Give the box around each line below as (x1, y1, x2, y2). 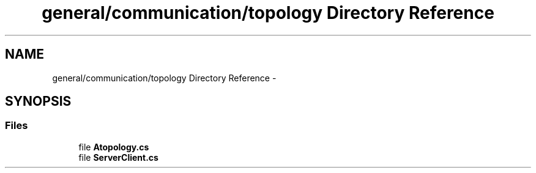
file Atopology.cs (78, 141, 149, 152)
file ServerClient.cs (78, 152, 158, 163)
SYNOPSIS (5, 94, 72, 109)
